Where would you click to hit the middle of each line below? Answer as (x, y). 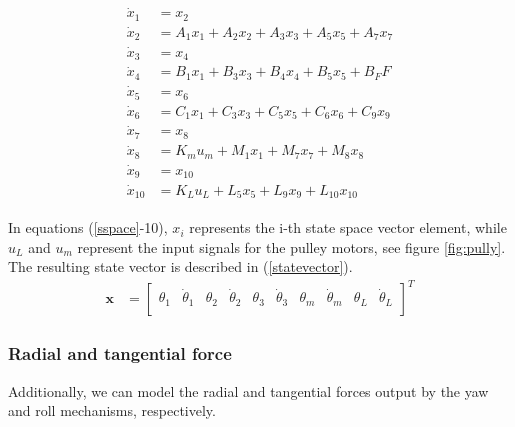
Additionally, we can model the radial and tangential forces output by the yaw (248, 390)
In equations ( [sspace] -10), (88, 227)
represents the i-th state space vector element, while (348, 227)
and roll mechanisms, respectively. (112, 410)
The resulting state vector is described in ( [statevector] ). (180, 266)
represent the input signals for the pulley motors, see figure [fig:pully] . (291, 246)
